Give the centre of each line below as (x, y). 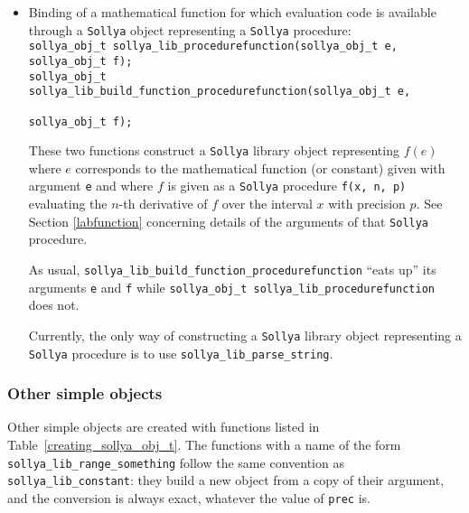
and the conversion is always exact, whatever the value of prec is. (189, 497)
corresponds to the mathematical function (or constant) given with (260, 168)
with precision (367, 204)
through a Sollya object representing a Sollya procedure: (190, 29)
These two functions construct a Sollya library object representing (214, 150)
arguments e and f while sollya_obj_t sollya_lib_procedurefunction (231, 287)
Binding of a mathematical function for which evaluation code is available (232, 12)
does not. (54, 305)
